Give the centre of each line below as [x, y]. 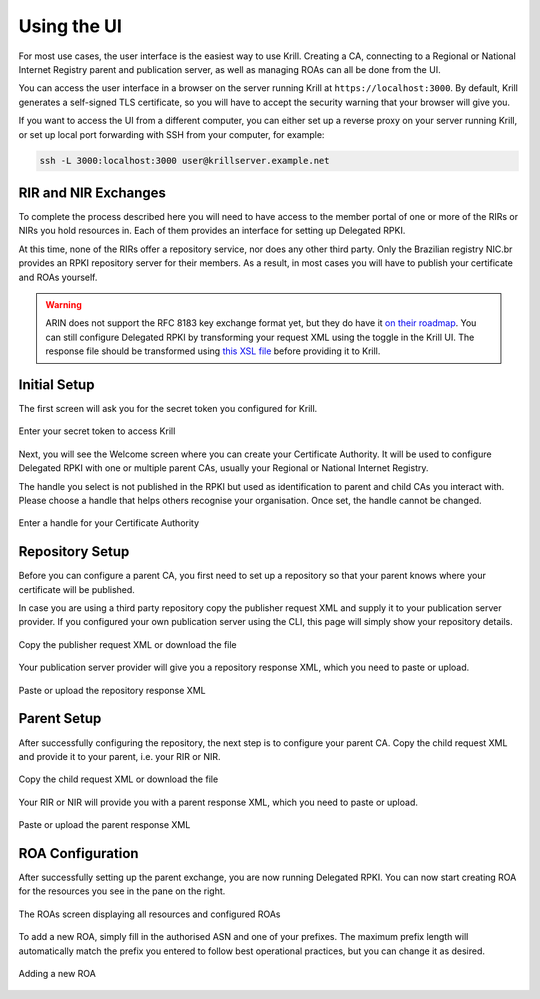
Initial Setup [56, 384]
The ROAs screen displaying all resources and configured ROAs [149, 914]
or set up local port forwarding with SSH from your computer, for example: [171, 134]
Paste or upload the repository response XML [112, 690]
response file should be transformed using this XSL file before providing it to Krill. [213, 351]
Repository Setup [74, 551]
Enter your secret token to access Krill [97, 431]
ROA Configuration [78, 853]
